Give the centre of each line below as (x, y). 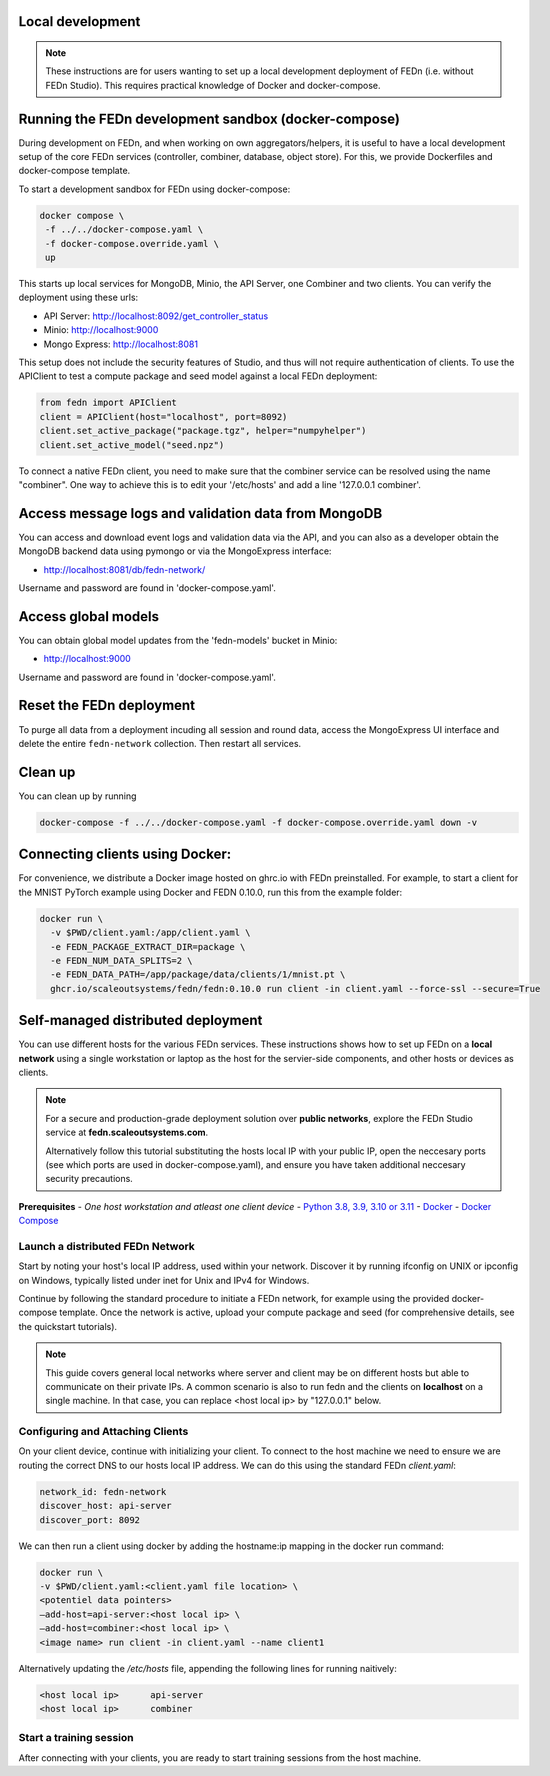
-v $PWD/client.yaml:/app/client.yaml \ (150, 933)
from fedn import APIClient (108, 403)
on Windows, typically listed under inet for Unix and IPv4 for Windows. (164, 1280)
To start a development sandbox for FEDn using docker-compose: (154, 189)
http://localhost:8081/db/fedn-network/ (124, 569)
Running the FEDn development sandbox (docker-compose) (209, 118)
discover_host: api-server (105, 1506)
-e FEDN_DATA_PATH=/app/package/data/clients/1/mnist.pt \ (198, 974)
